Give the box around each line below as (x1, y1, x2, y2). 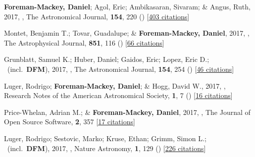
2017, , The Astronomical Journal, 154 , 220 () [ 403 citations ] (4, 11, 190, 21)
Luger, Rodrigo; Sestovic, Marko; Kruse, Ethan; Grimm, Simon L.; (4, 133, 206, 143)
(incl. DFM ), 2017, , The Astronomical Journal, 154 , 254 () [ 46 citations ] (7, 63, 234, 74)
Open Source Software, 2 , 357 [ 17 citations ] (4, 116, 135, 127)
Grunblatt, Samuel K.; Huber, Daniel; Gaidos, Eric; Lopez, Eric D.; (4, 54, 209, 64)
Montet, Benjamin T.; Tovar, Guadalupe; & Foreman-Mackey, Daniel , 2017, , (4, 28, 250, 38)
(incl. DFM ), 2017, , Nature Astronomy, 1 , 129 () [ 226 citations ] (7, 143, 206, 153)
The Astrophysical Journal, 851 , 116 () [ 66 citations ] (4, 37, 164, 48)
